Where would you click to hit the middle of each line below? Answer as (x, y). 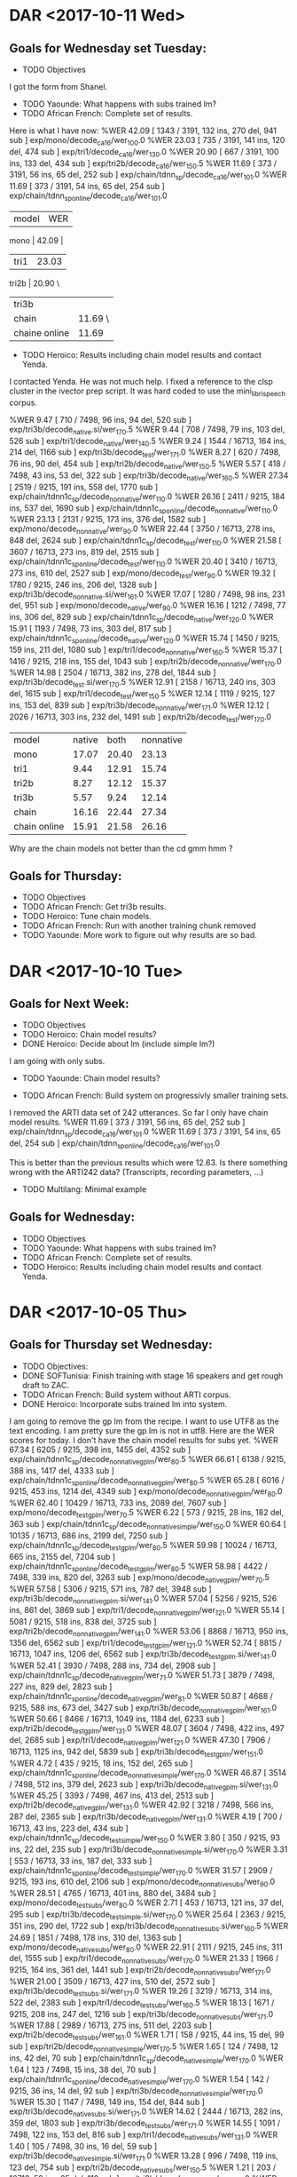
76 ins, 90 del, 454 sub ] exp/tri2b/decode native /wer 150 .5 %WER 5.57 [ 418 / (148, 465)
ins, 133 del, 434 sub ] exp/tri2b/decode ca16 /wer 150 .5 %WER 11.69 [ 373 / (143, 164)
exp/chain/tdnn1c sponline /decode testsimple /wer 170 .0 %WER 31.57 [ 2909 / (141, 1871)
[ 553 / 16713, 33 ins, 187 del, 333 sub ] (81, 1861)
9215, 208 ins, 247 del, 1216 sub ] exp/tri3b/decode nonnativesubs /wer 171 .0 (141, 2015)
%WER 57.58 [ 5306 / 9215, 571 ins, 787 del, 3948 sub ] (110, 1589)
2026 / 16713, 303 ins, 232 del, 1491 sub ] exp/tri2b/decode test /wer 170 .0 (141, 718)
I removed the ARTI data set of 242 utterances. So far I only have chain (139, 1113)
